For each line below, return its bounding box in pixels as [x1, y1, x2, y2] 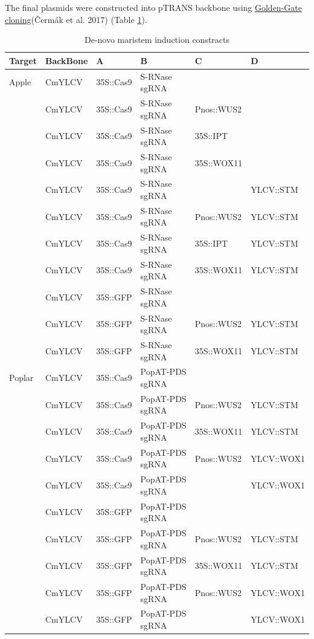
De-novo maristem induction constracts [84, 33, 230, 46]
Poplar [9, 371, 34, 384]
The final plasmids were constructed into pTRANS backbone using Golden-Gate [5, 1, 302, 13]
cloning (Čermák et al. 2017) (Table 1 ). [5, 13, 147, 25]
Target [9, 54, 37, 66]
